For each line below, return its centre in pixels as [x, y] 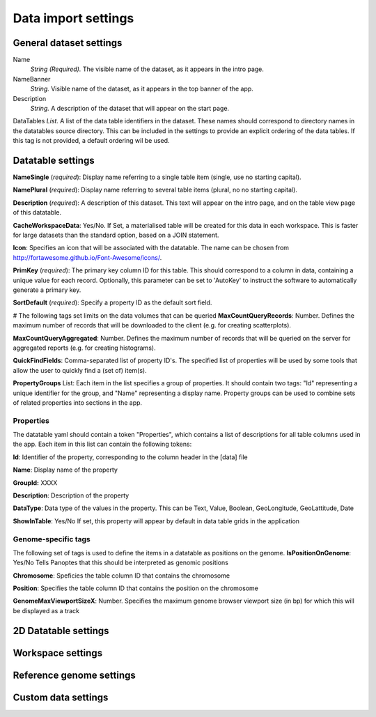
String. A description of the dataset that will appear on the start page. [130, 109]
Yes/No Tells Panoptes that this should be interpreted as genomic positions [121, 563]
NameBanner [32, 79]
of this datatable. [37, 213]
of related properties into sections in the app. [78, 402]
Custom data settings [61, 697]
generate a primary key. [47, 290]
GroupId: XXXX [35, 483]
